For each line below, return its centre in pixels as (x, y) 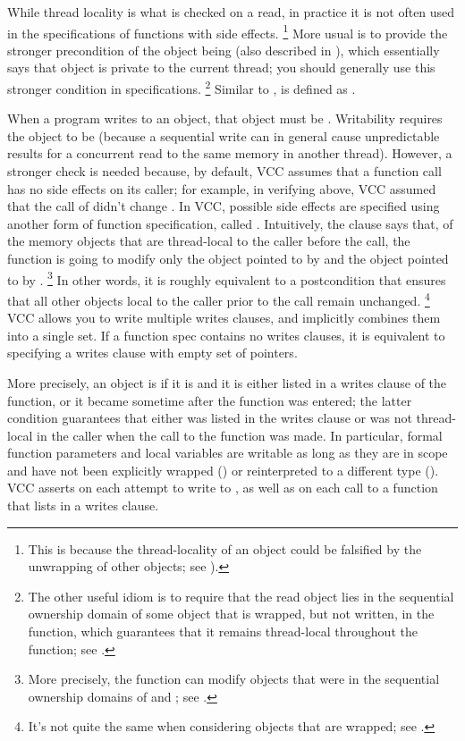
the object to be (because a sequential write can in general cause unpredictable (224, 135)
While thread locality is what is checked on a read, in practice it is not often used (231, 12)
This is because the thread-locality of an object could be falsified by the (225, 548)
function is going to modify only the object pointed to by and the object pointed (228, 259)
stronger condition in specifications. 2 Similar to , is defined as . (182, 87)
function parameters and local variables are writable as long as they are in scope (228, 453)
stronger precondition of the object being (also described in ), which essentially (224, 50)
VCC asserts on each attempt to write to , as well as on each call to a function (223, 488)
